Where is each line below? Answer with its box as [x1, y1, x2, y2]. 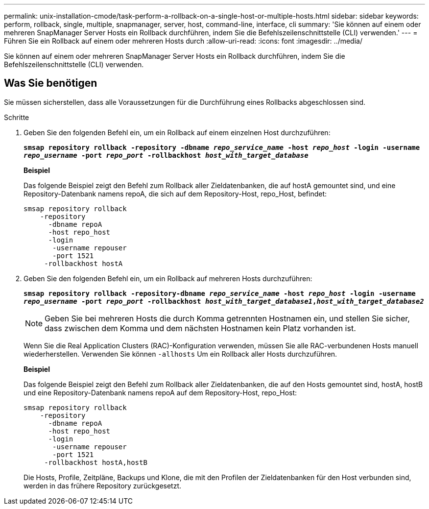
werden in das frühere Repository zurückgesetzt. [24, 481, 182, 490]
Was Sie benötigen [4, 77, 97, 90]
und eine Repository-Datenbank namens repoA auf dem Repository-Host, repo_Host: [24, 388, 297, 397]
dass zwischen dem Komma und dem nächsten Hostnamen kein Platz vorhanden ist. [45, 323, 356, 333]
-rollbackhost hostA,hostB [44, 458, 147, 466]
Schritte [4, 113, 29, 121]
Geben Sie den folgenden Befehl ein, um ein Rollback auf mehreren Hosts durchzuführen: [24, 274, 312, 283]
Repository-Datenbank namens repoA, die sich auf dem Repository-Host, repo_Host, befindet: [24, 189, 327, 198]
